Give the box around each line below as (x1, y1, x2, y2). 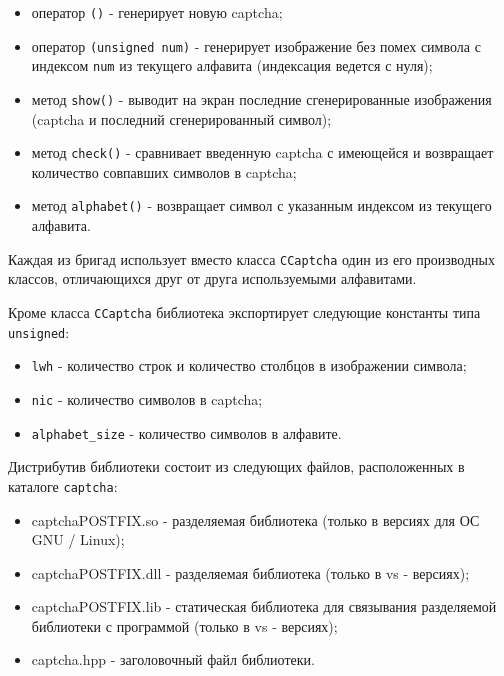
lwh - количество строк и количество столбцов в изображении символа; (31, 355, 467, 376)
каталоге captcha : (8, 475, 118, 496)
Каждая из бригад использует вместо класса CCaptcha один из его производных (8, 248, 495, 269)
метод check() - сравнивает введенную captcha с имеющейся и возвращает (31, 142, 494, 163)
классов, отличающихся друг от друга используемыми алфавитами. (8, 268, 417, 289)
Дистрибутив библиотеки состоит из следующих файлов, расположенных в (8, 456, 465, 477)
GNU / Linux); (31, 529, 125, 550)
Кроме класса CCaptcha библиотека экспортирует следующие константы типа (8, 301, 481, 322)
